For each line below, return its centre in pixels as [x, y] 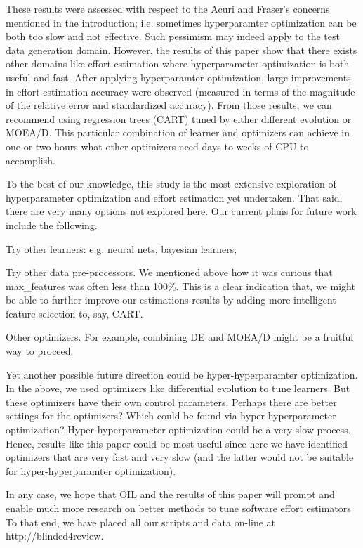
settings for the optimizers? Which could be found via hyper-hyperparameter [171, 416]
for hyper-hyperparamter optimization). [91, 470]
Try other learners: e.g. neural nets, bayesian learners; [121, 248]
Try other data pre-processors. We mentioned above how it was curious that [169, 272]
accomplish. [31, 160]
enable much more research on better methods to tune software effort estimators [178, 508]
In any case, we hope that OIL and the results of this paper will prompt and [170, 494]
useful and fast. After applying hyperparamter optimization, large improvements [178, 77]
